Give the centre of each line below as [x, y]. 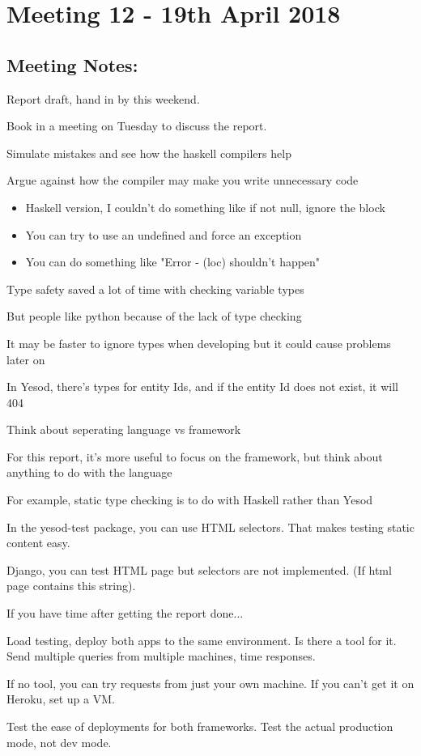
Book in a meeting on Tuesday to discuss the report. [137, 126]
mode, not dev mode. [59, 742]
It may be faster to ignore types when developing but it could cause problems [199, 343]
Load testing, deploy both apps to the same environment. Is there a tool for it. [202, 640]
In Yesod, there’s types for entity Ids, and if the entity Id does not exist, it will [202, 386]
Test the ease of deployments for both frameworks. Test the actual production [200, 726]
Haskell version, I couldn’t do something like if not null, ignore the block [205, 207]
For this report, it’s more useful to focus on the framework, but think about [195, 456]
